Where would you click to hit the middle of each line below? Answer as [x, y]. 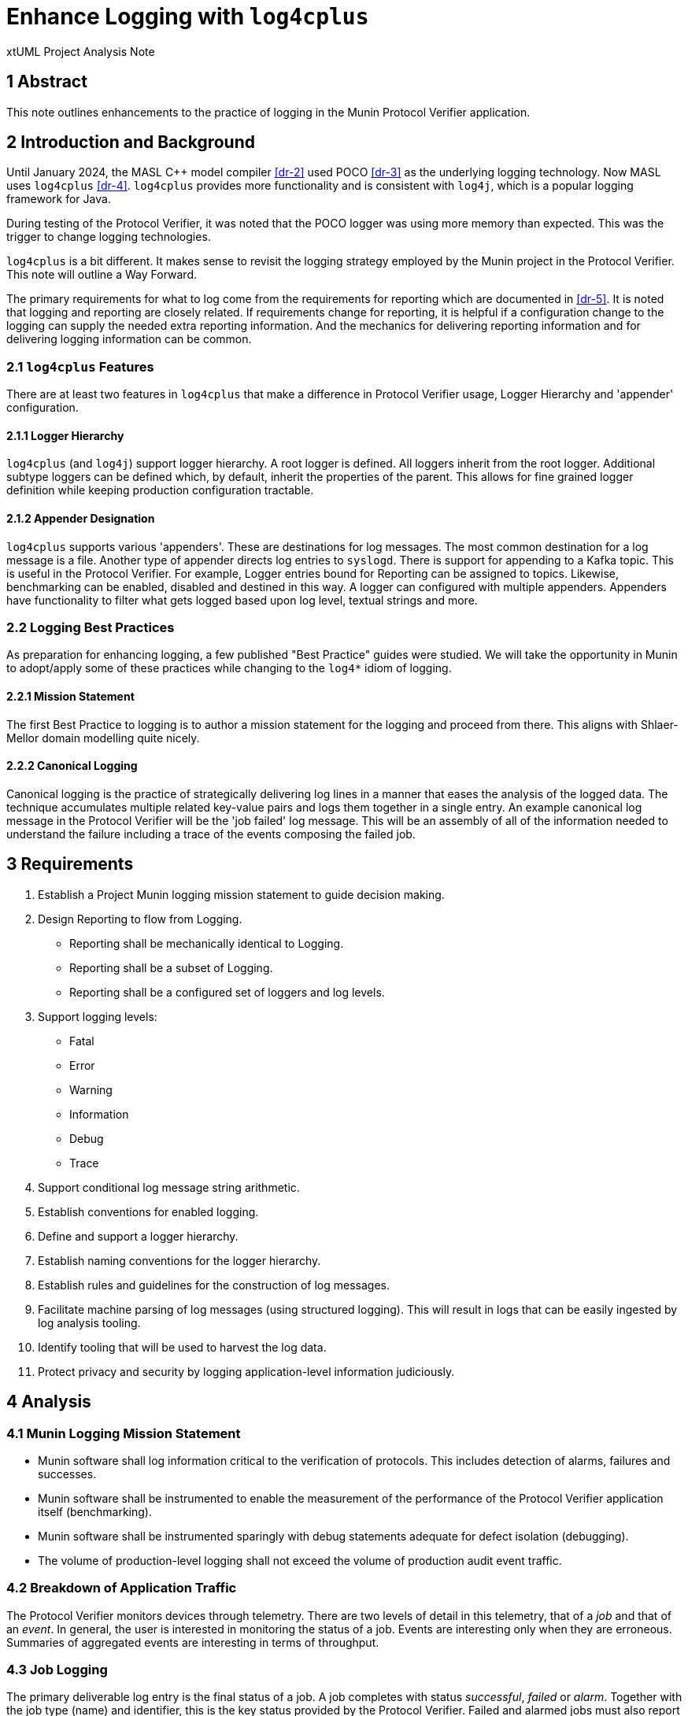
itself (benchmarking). [95, 1511]
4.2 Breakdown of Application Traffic [122, 1588]
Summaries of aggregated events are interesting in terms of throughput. [193, 1642]
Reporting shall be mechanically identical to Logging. [207, 943]
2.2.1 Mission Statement [70, 696]
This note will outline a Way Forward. [102, 275]
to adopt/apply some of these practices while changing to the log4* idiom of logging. [229, 668]
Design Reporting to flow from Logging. [140, 919]
